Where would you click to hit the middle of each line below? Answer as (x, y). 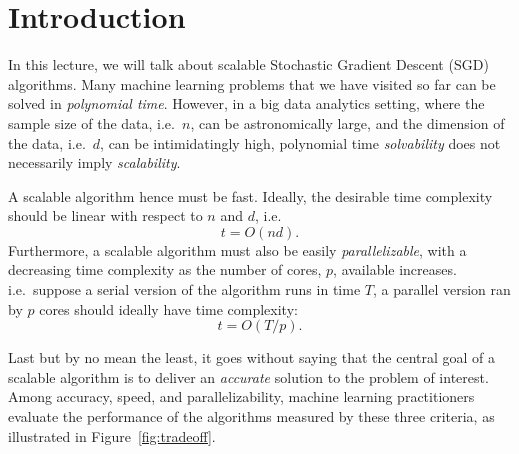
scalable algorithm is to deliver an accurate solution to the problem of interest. (248, 376)
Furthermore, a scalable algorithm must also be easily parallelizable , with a (237, 249)
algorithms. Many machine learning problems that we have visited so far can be (252, 83)
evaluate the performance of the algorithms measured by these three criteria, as (251, 416)
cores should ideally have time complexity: (168, 308)
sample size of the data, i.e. (91, 122)
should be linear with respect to (105, 215)
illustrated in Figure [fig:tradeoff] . (112, 435)
